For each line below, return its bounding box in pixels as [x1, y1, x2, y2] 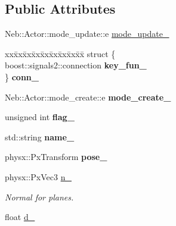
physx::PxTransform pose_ [5, 150, 107, 163]
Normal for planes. [5, 190, 74, 203]
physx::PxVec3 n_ [5, 170, 72, 183]
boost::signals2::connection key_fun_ [5, 59, 147, 71]
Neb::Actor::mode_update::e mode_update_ [5, 27, 169, 40]
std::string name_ [5, 130, 75, 143]
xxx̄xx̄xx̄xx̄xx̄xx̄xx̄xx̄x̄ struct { [5, 47, 116, 59]
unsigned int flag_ [5, 111, 75, 123]
